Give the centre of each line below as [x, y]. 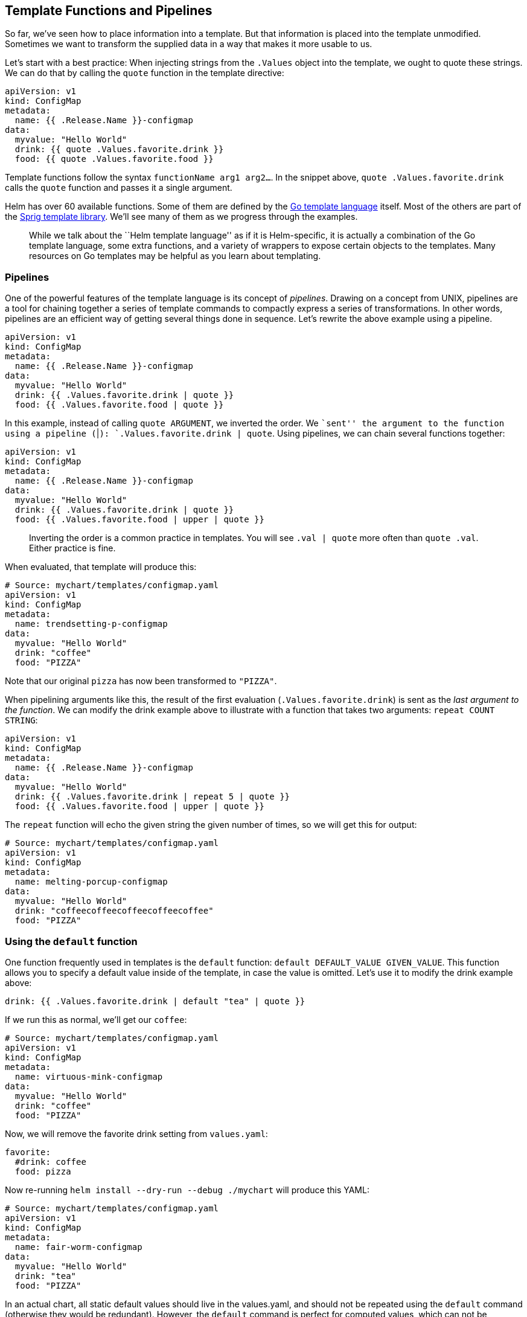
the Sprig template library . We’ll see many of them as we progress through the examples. [181, 217]
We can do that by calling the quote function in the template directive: [145, 73]
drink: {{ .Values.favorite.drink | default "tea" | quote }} [155, 1001]
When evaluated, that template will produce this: [101, 567]
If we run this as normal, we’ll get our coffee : [96, 1019]
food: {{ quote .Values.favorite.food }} [114, 159]
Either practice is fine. [72, 548]
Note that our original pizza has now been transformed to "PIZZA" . [141, 681]
